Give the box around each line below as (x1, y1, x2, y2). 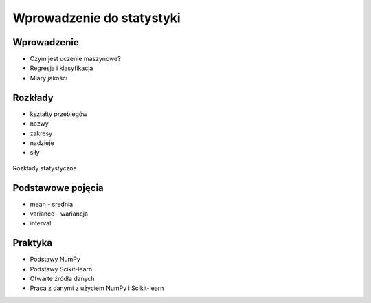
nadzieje (30, 138, 54, 147)
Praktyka (12, 237, 53, 249)
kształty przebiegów (30, 110, 88, 118)
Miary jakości (30, 74, 68, 82)
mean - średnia (30, 200, 74, 208)
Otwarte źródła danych (30, 275, 95, 283)
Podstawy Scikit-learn (30, 265, 93, 273)
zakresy (30, 129, 53, 137)
